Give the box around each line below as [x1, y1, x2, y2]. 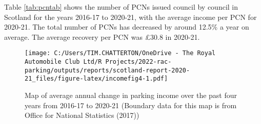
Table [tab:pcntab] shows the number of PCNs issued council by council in [4, 2, 238, 12]
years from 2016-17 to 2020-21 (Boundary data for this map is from [25, 100, 237, 110]
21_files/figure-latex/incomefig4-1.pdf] [25, 75, 168, 83]
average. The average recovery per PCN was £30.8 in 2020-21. [4, 31, 200, 42]
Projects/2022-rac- [105, 58, 172, 66]
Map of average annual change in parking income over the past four [25, 90, 237, 100]
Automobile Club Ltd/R [25, 58, 102, 66]
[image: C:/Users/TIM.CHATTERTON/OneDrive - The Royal [25, 49, 216, 57]
